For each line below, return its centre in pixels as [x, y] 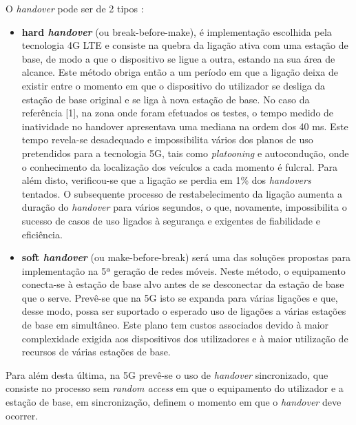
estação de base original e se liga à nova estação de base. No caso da [166, 99]
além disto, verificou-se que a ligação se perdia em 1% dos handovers [166, 180]
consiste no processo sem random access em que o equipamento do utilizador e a [175, 388]
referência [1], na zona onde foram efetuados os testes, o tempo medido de [178, 113]
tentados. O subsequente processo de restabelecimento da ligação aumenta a [182, 193]
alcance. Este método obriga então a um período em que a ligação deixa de [180, 72]
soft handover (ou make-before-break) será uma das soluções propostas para [186, 257]
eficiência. [42, 234]
